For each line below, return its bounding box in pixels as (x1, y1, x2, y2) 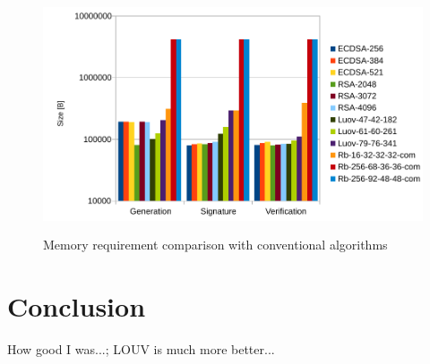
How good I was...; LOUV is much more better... (7, 339, 275, 358)
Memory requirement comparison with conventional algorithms (43, 235, 388, 254)
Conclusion (7, 287, 146, 324)
